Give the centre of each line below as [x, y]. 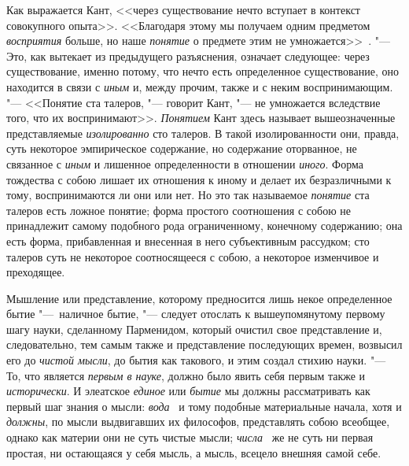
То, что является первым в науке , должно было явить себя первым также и [186, 375]
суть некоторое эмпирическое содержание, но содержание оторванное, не [182, 148]
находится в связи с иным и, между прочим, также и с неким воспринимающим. [200, 86]
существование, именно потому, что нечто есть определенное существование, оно [203, 71]
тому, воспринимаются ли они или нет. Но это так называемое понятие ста [188, 195]
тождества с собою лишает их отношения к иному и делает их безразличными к [199, 179]
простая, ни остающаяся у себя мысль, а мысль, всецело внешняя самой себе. [194, 452]
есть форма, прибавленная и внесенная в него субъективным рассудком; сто [188, 240]
